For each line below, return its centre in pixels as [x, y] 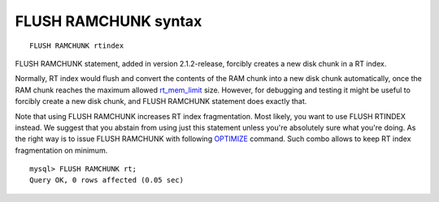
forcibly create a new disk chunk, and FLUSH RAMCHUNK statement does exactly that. [161, 101]
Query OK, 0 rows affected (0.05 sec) [107, 180]
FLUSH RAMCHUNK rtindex [77, 45]
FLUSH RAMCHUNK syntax [109, 21]
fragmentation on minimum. [61, 150]
